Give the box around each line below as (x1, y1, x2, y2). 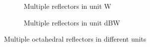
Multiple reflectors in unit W (24, 1, 111, 11)
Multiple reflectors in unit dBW (24, 17, 120, 27)
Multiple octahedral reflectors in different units (4, 34, 147, 44)
